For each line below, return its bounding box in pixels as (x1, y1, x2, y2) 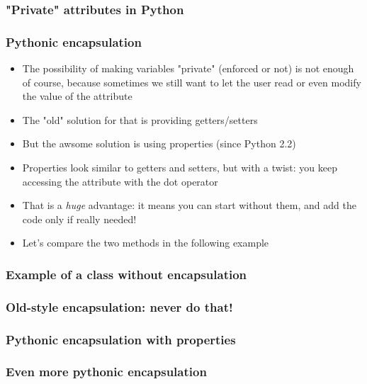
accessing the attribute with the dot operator (22, 174, 218, 188)
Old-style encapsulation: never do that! (6, 298, 233, 315)
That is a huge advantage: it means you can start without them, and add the (22, 198, 356, 213)
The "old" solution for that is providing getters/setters (22, 112, 258, 127)
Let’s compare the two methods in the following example (22, 235, 269, 250)
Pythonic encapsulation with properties (6, 330, 236, 348)
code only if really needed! (22, 211, 137, 226)
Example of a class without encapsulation (6, 265, 247, 283)
